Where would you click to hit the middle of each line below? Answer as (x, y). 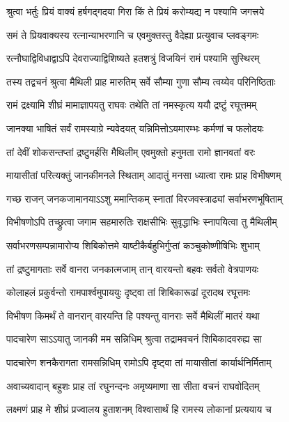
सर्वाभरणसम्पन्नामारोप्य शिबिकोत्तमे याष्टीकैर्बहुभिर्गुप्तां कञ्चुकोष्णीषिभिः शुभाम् (133, 245)
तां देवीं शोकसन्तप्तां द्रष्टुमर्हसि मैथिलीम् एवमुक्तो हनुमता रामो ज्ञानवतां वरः (131, 151)
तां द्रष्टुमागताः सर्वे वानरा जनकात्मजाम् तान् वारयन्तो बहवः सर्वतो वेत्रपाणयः (133, 268)
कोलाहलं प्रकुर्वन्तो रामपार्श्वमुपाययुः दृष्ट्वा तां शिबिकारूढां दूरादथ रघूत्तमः (128, 292)
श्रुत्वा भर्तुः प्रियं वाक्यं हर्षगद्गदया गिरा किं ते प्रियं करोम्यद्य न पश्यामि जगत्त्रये (135, 11)
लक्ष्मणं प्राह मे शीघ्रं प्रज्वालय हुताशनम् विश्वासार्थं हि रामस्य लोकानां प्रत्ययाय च (139, 409)
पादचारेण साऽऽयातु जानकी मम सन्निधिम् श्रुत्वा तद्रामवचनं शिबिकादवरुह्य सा (134, 339)
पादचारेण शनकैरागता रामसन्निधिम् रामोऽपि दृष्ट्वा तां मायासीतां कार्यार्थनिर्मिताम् (139, 362)
